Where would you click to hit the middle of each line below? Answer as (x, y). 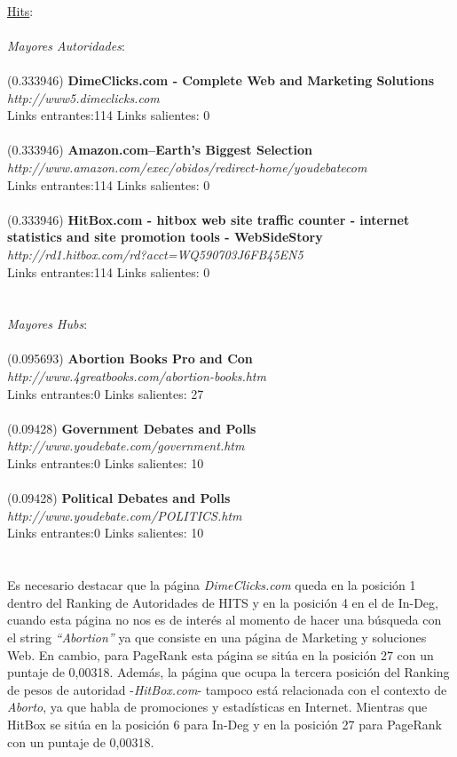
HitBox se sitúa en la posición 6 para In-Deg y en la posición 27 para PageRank (225, 724)
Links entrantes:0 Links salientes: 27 (106, 393)
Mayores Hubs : (47, 324)
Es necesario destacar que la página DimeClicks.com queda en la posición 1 (212, 585)
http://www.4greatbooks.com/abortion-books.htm (137, 376)
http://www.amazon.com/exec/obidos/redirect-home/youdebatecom (187, 167)
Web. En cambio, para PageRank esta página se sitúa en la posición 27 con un (221, 654)
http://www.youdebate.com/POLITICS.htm (125, 515)
